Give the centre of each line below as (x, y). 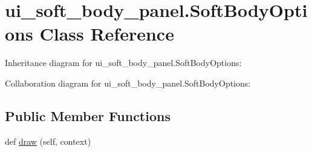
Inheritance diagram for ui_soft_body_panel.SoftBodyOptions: (123, 63)
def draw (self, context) (48, 141)
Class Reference (107, 34)
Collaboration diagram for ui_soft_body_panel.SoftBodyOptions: (128, 83)
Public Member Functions (88, 115)
